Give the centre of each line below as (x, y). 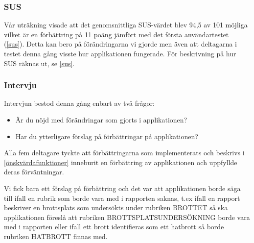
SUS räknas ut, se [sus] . (39, 63)
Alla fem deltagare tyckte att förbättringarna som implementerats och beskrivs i (124, 153)
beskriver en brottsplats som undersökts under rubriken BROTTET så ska (116, 207)
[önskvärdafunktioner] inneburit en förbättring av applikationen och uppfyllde (121, 162)
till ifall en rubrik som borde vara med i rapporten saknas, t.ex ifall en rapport (122, 198)
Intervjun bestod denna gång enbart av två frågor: (79, 103)
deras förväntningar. (34, 172)
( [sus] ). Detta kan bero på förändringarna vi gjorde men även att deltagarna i (120, 44)
